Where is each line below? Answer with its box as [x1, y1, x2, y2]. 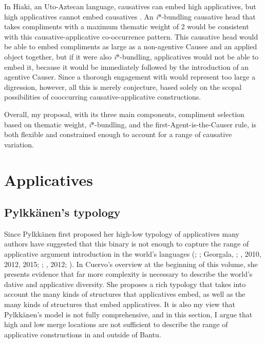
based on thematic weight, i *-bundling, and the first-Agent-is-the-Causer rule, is [4, 119, 256, 129]
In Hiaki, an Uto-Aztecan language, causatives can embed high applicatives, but [4, 1, 256, 11]
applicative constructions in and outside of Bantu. [4, 329, 161, 339]
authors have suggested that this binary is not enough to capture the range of [4, 238, 249, 249]
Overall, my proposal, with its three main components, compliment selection [4, 108, 244, 119]
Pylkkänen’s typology [4, 204, 121, 220]
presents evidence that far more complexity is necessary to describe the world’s [4, 269, 253, 279]
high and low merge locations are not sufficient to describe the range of [4, 319, 228, 330]
